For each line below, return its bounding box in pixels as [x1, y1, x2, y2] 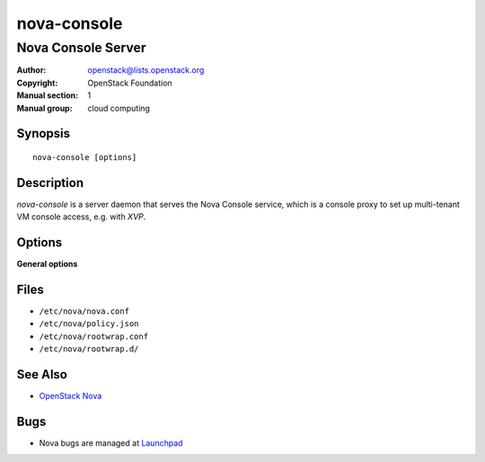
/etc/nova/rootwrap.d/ [39, 344, 139, 354]
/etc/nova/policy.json [39, 319, 139, 329]
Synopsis [16, 126, 71, 141]
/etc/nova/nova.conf [39, 307, 130, 316]
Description [16, 175, 84, 191]
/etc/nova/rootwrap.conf [39, 331, 148, 342]
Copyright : [16, 77, 58, 88]
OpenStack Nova [39, 391, 102, 402]
